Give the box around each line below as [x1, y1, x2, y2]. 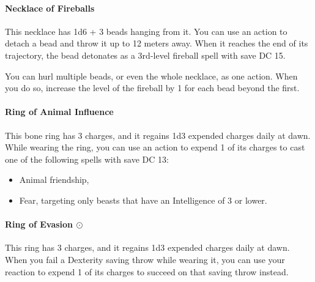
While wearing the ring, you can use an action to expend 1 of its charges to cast [5, 141, 305, 154]
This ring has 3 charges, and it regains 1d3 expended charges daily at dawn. [5, 241, 290, 254]
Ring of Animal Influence [5, 105, 114, 118]
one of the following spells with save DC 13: [5, 152, 169, 165]
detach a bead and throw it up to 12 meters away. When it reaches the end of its [5, 37, 308, 50]
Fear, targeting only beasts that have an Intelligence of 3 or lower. [19, 193, 267, 206]
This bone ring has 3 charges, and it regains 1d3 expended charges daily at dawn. [5, 128, 311, 141]
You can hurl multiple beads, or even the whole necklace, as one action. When [5, 69, 298, 82]
